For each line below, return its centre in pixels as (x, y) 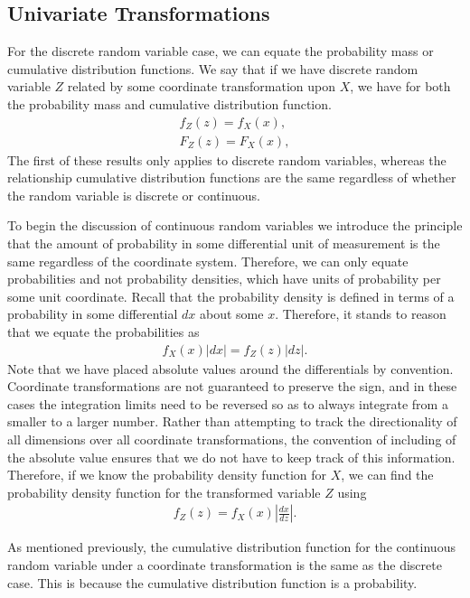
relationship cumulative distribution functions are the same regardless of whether (232, 178)
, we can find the (387, 475)
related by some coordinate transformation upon (202, 86)
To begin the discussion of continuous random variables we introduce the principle (235, 225)
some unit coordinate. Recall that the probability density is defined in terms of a (231, 296)
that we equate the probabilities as (103, 331)
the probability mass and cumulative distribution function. (169, 103)
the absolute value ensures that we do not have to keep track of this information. (231, 457)
